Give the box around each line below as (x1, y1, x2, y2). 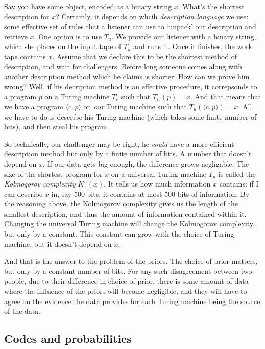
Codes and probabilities (4, 331, 132, 346)
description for (4, 11, 50, 21)
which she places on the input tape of (4, 41, 122, 52)
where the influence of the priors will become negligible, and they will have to (4, 286, 247, 296)
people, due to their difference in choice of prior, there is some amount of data (4, 275, 249, 286)
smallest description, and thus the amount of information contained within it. (4, 208, 247, 219)
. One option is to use (34, 31, 102, 41)
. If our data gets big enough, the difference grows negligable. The (43, 158, 249, 169)
